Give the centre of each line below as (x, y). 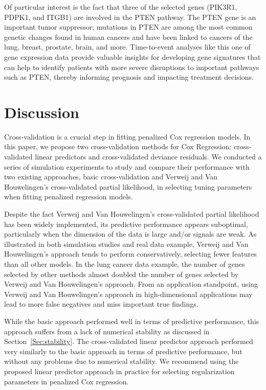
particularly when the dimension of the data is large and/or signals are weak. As (130, 234)
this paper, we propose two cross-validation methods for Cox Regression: (118, 146)
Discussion (42, 112)
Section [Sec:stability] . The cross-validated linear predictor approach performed (129, 341)
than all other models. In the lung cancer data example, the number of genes (125, 264)
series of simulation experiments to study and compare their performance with (127, 166)
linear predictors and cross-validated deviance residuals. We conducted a (148, 157)
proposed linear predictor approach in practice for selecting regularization (119, 371)
